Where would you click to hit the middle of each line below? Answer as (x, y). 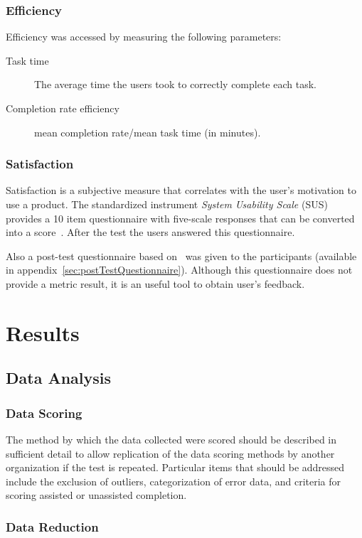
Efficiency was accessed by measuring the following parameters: (144, 37)
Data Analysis (59, 378)
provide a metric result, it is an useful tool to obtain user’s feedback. (155, 283)
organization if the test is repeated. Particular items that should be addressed (175, 467)
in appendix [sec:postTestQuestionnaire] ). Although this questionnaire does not (179, 270)
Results (43, 332)
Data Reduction (52, 526)
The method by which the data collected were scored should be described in (171, 439)
